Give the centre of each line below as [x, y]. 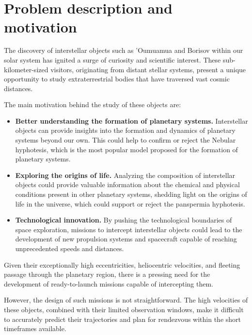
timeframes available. [35, 328]
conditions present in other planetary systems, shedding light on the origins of [131, 194]
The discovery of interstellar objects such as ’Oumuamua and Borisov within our [124, 50]
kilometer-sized [26, 69]
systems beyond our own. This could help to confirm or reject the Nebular [126, 140]
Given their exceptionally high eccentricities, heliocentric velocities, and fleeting [122, 264]
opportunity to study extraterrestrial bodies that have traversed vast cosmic [117, 79]
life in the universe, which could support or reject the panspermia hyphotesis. [130, 203]
